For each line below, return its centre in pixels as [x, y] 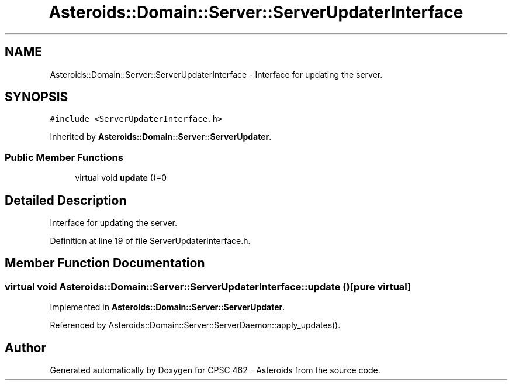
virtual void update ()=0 [121, 178]
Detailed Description [66, 200]
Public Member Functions [64, 157]
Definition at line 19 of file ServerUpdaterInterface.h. [150, 241]
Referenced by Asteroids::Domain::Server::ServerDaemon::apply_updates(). [195, 325]
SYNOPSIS [37, 97]
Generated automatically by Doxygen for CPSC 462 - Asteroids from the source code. [215, 370]
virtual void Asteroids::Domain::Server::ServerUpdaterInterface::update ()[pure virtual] [208, 286]
